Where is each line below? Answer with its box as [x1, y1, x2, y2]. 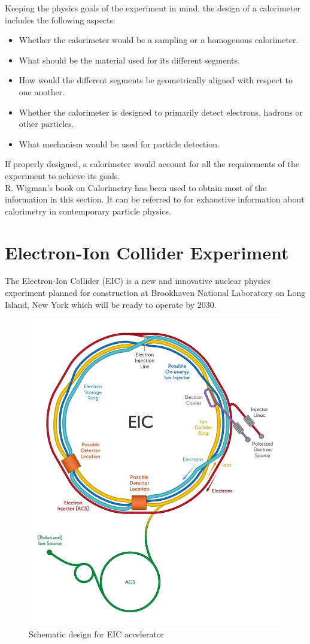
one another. [19, 85, 65, 98]
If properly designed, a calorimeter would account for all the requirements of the [5, 158, 299, 170]
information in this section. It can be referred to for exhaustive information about [5, 193, 305, 205]
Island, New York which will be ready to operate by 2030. [5, 298, 217, 310]
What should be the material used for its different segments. [19, 53, 240, 66]
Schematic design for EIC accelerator [29, 628, 165, 640]
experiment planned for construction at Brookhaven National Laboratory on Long [5, 286, 306, 299]
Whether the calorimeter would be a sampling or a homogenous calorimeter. [19, 34, 299, 46]
